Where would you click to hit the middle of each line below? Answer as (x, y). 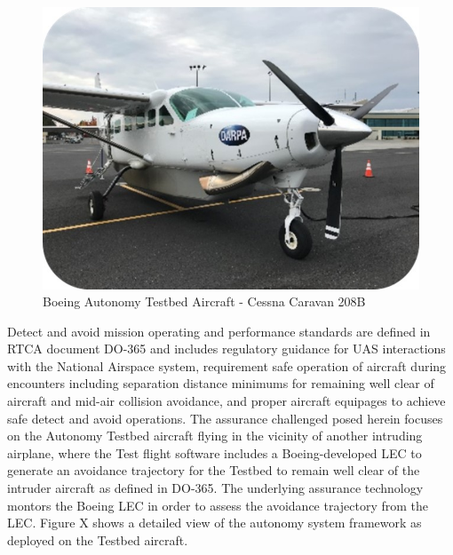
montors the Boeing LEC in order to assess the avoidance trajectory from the (218, 505)
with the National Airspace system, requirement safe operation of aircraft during (227, 365)
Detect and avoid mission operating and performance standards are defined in (219, 331)
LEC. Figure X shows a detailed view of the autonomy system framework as (215, 523)
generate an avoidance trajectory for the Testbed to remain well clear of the (214, 470)
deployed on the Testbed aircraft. (98, 539)
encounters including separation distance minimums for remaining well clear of (221, 383)
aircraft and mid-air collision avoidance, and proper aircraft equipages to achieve (226, 401)
